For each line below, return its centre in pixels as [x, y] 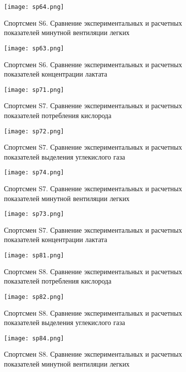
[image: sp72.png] [34, 131]
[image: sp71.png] [34, 90]
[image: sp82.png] [34, 297]
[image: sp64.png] [34, 7]
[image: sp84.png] [34, 338]
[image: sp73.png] [34, 214]
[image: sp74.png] [34, 173]
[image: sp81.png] [34, 256]
